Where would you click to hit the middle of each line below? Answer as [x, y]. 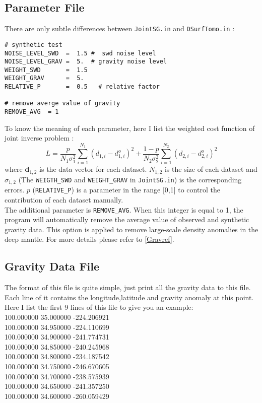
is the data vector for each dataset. [93, 169]
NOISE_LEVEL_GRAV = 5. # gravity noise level [86, 62]
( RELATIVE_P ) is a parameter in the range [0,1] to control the [126, 190]
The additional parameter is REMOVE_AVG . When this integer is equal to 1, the [124, 209]
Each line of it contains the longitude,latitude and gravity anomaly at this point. [129, 297]
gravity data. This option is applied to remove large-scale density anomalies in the [132, 229]
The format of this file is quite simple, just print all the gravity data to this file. [128, 287]
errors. [15, 190]
